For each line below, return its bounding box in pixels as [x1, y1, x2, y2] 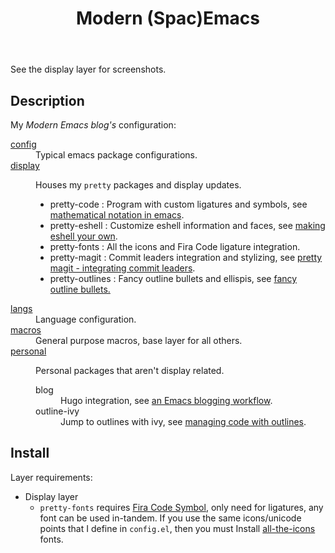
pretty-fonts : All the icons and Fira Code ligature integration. [49, 241, 301, 252]
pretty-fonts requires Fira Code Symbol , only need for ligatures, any [39, 501, 324, 513]
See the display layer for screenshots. [10, 63, 167, 76]
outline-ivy [35, 405, 80, 417]
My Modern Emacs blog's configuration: [10, 119, 177, 131]
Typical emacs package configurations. [35, 149, 198, 161]
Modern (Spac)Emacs [76, 7, 260, 30]
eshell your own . [49, 230, 118, 242]
